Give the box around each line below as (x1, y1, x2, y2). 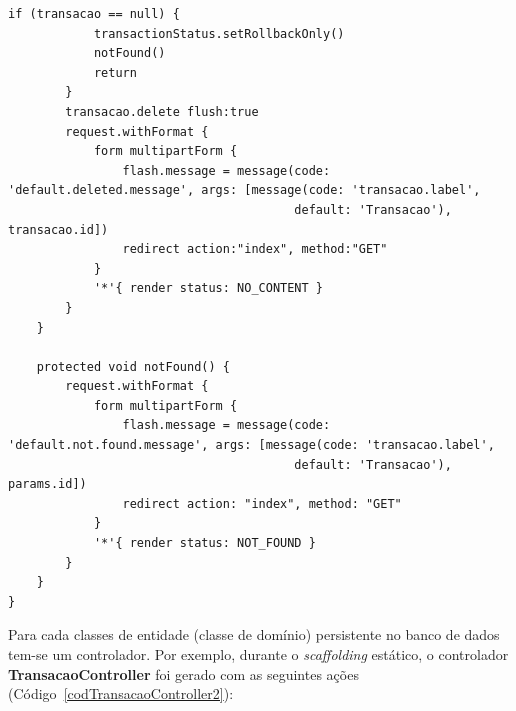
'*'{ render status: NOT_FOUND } (93, 536, 316, 551)
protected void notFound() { (36, 359, 230, 374)
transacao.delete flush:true (65, 104, 259, 119)
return (93, 65, 137, 80)
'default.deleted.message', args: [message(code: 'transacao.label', (8, 183, 481, 198)
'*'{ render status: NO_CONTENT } (93, 281, 323, 296)
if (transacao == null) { (8, 7, 180, 21)
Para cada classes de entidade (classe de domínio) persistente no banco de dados (8, 624, 500, 645)
